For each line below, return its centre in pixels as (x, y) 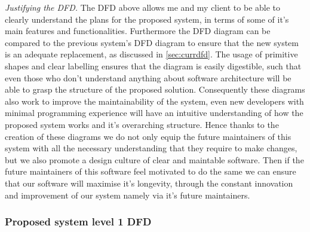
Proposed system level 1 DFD (78, 222)
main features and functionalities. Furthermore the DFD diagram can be (138, 31)
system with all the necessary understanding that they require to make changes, (151, 148)
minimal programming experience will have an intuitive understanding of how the (154, 113)
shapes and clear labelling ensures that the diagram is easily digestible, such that (153, 65)
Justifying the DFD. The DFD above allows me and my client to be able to (143, 7)
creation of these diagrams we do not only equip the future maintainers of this (148, 136)
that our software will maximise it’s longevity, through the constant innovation (149, 183)
